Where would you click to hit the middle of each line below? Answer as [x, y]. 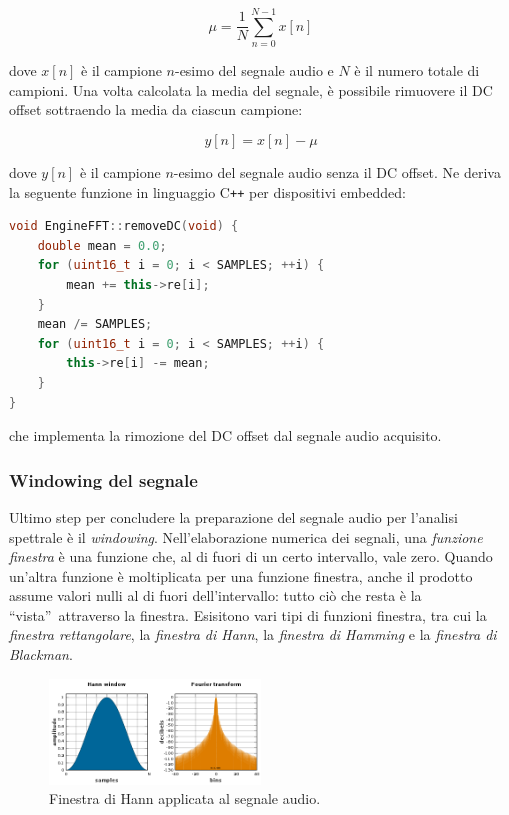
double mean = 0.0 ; [102, 245]
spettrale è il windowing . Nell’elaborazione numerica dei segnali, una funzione [246, 536]
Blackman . [41, 654]
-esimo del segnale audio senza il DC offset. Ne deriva [337, 171]
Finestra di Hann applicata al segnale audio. [185, 798]
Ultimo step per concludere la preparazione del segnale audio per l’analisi [233, 516]
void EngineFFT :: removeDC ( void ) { [124, 226]
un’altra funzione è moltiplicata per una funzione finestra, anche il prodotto [241, 575]
